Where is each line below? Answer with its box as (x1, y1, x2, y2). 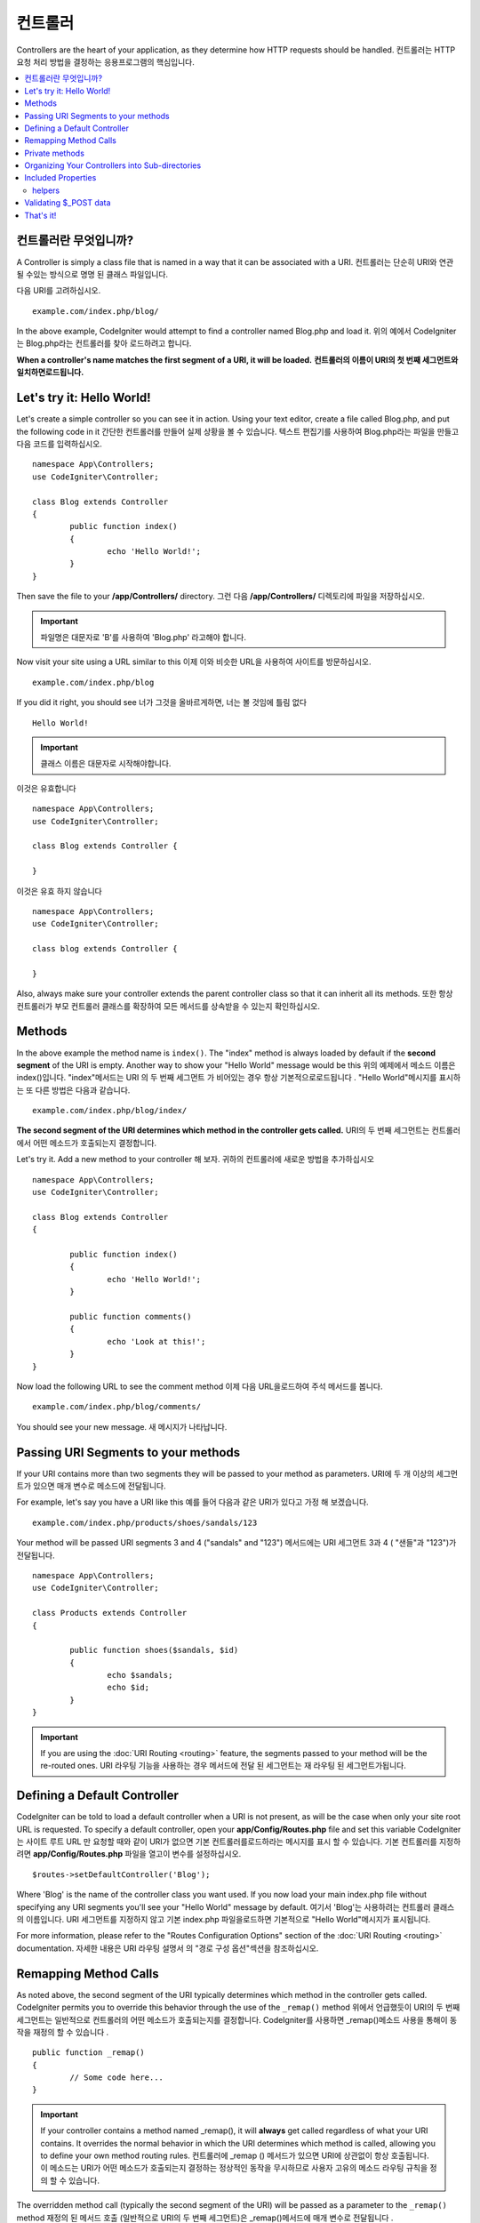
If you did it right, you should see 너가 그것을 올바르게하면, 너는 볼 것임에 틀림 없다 (16, 697, 307, 708)
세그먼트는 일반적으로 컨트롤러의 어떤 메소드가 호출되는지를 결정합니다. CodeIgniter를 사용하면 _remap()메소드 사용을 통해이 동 (16, 2014, 458, 2025)
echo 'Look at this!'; (107, 1336, 206, 1346)
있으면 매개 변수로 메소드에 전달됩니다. (32, 1481, 166, 1491)
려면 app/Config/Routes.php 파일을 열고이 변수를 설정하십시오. (16, 1849, 242, 1859)
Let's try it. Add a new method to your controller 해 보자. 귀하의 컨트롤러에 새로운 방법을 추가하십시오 (16, 1154, 375, 1165)
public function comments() (69, 1312, 192, 1321)
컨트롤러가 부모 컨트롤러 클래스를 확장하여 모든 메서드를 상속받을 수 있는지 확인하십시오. (16, 1000, 320, 1011)
